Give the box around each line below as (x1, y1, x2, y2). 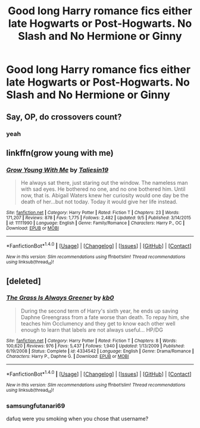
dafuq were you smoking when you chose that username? (6, 415, 149, 423)
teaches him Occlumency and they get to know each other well (20, 320, 176, 327)
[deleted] (6, 276, 42, 286)
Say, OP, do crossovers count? (6, 112, 122, 122)
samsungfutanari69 (6, 401, 65, 410)
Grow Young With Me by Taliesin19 (6, 165, 109, 174)
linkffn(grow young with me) (6, 147, 114, 158)
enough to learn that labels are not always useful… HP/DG (20, 326, 164, 333)
